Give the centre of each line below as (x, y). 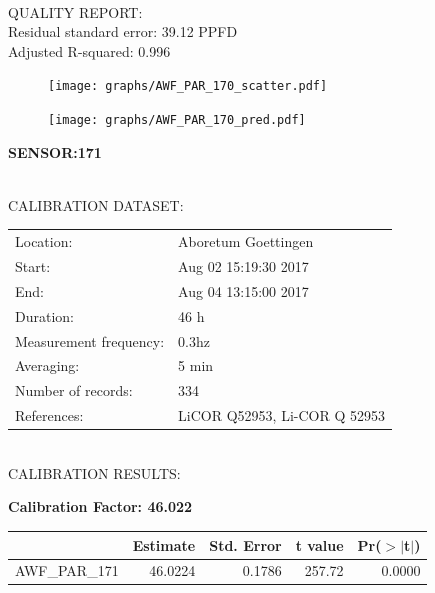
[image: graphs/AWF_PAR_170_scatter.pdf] (188, 86)
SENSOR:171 (55, 151)
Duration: (44, 315)
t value (319, 544)
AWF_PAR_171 (67, 570)
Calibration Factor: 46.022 (100, 506)
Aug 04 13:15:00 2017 (243, 290)
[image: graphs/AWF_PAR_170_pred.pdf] (177, 120)
